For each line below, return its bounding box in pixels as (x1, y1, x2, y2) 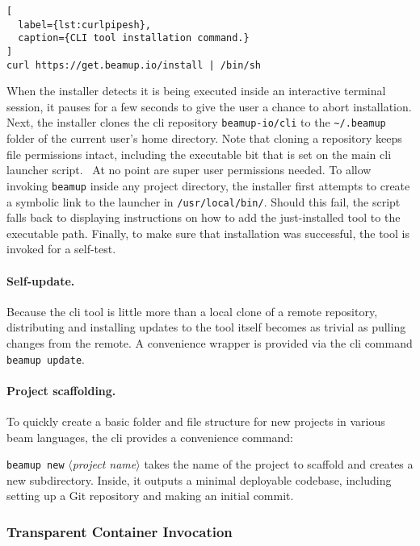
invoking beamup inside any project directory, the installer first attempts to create (6, 177, 410, 194)
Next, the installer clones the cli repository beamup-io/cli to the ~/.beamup (6, 114, 386, 131)
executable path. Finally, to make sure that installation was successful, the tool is (6, 224, 409, 241)
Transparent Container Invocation (6, 521, 233, 541)
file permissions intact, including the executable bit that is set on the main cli (6, 145, 392, 162)
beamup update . (6, 350, 85, 367)
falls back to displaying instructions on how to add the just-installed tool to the (6, 209, 401, 226)
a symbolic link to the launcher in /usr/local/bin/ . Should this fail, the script (6, 193, 401, 210)
